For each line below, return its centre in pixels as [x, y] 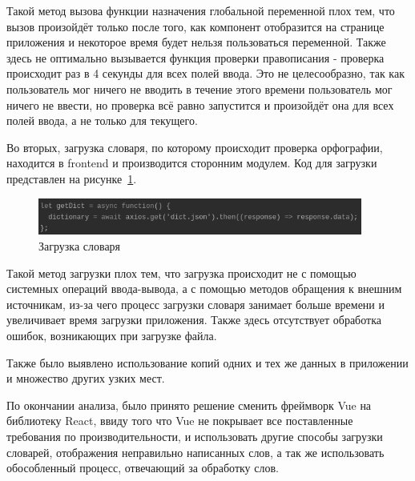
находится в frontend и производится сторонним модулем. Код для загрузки [192, 163]
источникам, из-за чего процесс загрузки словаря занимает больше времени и [195, 304]
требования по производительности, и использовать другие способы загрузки [195, 436]
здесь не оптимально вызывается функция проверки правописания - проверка [195, 57]
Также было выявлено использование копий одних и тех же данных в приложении [207, 362]
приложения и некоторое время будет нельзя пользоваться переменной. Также [196, 42]
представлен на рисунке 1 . [72, 178]
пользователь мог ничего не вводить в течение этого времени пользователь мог [199, 88]
